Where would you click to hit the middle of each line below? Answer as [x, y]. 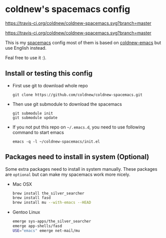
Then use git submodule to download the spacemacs [67, 104]
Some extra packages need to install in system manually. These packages [81, 169]
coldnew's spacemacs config [68, 9]
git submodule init [33, 113]
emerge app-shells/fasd [37, 226]
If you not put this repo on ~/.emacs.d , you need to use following [78, 127]
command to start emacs [38, 132]
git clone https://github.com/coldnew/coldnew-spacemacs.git [77, 95]
